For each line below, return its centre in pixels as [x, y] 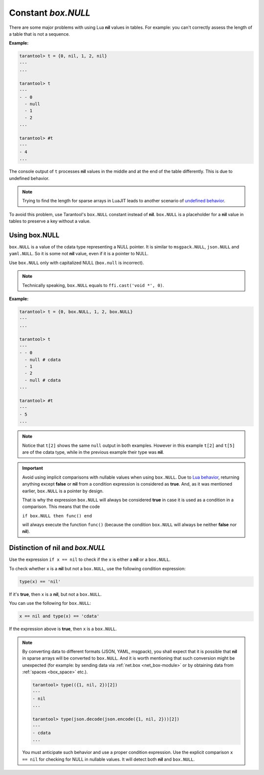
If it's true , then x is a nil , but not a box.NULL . [55, 594]
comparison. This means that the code [61, 507]
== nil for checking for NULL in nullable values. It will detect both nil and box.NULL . [109, 759]
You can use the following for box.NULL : [50, 603]
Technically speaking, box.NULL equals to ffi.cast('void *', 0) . [93, 285]
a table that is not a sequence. [40, 34]
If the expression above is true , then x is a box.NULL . [63, 629]
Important [33, 468]
